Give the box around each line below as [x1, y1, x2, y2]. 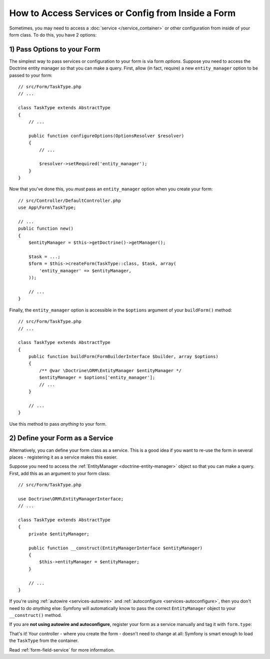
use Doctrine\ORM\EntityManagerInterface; [18, 496, 124, 502]
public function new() [18, 226, 74, 231]
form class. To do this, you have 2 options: [9, 32, 97, 38]
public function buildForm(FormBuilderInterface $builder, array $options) [28, 354, 218, 360]
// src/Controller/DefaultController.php [18, 198, 121, 203]
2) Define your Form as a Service [9, 434, 113, 443]
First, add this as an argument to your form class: [9, 470, 110, 476]
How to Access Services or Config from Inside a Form [9, 8, 236, 19]
